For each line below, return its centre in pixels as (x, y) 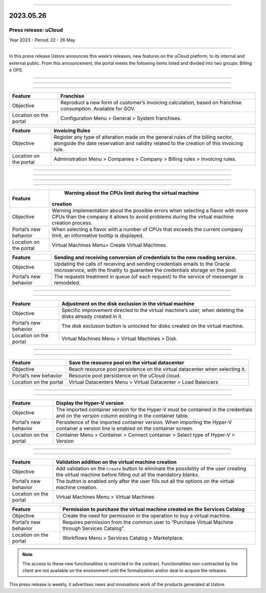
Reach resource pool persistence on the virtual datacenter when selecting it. (157, 369)
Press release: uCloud (36, 30)
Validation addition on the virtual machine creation (116, 462)
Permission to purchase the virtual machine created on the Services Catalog (153, 510)
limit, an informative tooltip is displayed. (98, 236)
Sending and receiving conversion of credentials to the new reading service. (145, 258)
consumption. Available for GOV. (98, 109)
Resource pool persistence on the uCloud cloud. (125, 376)
